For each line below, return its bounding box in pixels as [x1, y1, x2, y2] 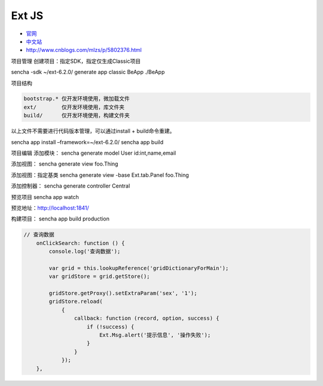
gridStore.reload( [48, 298, 103, 305]
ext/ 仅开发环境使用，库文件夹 [23, 103, 125, 111]
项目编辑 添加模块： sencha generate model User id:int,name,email [11, 149, 176, 157]
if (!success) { [87, 323, 135, 330]
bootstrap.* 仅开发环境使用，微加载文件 [23, 96, 130, 102]
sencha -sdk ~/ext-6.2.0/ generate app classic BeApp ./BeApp [11, 69, 165, 76]
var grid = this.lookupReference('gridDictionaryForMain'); [48, 265, 229, 271]
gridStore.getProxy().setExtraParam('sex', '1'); [48, 290, 197, 297]
